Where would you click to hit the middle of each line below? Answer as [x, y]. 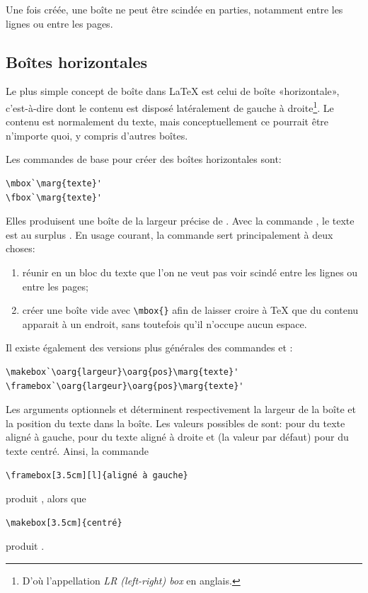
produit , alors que [46, 498]
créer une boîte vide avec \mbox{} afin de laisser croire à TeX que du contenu [190, 310]
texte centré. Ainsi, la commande [77, 450]
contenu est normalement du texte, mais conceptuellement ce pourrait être [167, 122]
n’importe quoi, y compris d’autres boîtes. [97, 135]
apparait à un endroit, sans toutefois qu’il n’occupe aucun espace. [165, 323]
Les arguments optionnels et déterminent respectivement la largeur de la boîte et [181, 409]
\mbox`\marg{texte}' [54, 184]
